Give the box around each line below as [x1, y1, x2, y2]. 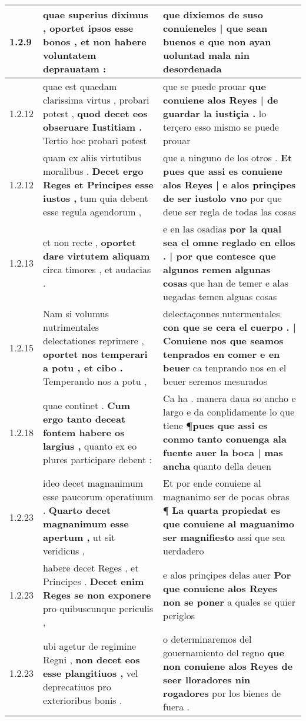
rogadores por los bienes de [163, 686, 281, 700]
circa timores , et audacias [42, 263, 151, 276]
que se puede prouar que [163, 79, 266, 93]
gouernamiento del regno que [163, 646, 284, 659]
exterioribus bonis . [42, 693, 122, 707]
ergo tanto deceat [42, 411, 126, 426]
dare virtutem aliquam [42, 249, 150, 263]
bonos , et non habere [42, 35, 147, 48]
